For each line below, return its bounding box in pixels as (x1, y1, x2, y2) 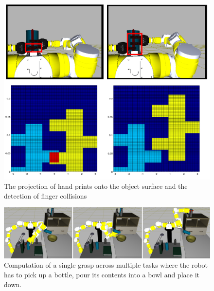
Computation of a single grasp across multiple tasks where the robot (4, 260, 208, 270)
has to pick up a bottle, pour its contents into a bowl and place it (4, 269, 199, 279)
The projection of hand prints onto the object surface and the (4, 181, 188, 191)
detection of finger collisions (4, 190, 87, 200)
